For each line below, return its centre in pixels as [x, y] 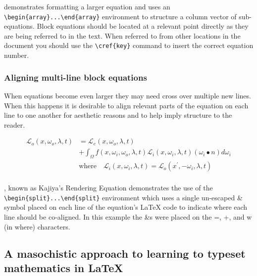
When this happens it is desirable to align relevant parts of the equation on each [126, 105]
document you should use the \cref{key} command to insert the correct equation [129, 45]
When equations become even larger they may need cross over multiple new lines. [128, 95]
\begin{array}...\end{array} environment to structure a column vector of [120, 16]
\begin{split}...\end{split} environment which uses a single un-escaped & [123, 197]
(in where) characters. [37, 226]
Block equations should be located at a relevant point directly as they [143, 26]
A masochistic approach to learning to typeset [125, 253]
